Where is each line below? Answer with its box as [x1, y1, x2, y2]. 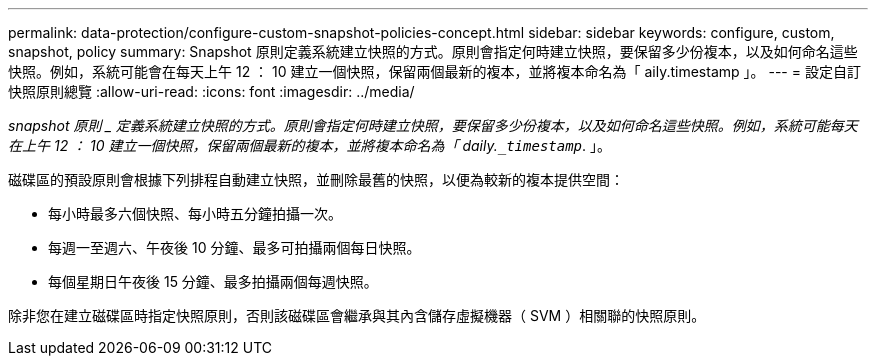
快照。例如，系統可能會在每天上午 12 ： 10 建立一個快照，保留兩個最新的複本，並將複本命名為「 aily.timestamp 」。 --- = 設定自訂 [8, 63, 861, 80]
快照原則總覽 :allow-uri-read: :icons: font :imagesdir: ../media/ [8, 83, 415, 100]
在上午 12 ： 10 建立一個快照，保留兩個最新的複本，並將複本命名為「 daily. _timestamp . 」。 [8, 137, 612, 154]
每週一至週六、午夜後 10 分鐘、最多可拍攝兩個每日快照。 [48, 239, 421, 256]
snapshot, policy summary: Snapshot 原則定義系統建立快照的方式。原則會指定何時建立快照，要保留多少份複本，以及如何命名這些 [8, 43, 858, 60]
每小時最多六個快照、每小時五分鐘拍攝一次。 [48, 205, 342, 222]
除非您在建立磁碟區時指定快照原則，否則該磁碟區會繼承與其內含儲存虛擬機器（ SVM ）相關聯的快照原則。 [8, 307, 706, 324]
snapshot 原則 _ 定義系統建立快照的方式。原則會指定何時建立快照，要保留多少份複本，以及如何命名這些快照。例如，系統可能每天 [8, 117, 858, 134]
